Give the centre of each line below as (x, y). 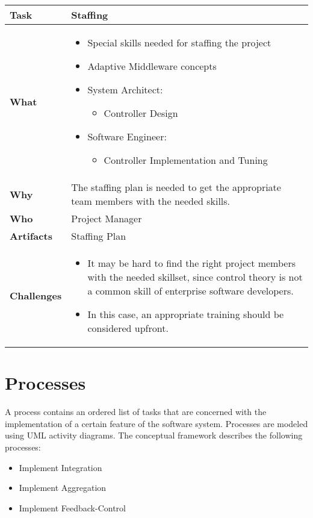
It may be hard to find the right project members (192, 263)
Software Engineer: (127, 136)
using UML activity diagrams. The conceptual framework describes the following (154, 435)
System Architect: (125, 89)
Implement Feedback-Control (72, 507)
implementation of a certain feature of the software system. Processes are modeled (156, 423)
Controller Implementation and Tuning (186, 160)
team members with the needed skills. (151, 201)
